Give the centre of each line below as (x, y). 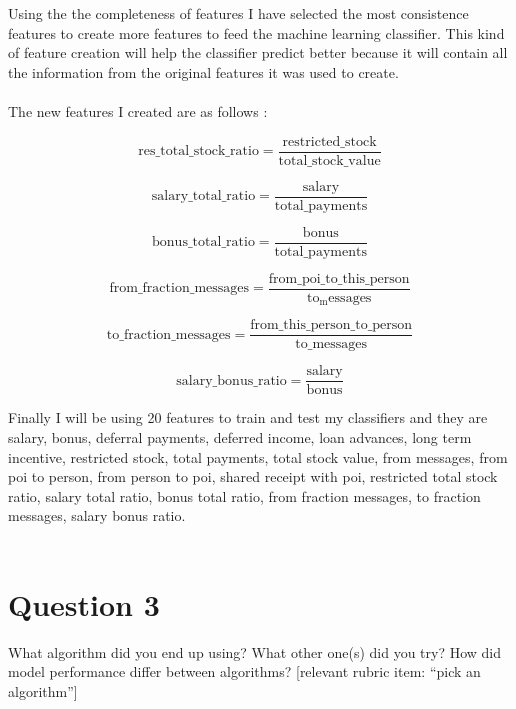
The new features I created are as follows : (138, 110)
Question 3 (84, 603)
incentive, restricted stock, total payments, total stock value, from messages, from (258, 456)
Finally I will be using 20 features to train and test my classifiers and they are (248, 417)
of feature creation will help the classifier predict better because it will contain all (258, 52)
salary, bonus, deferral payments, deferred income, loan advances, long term (240, 436)
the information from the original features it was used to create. (203, 71)
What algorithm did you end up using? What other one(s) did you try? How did (255, 651)
